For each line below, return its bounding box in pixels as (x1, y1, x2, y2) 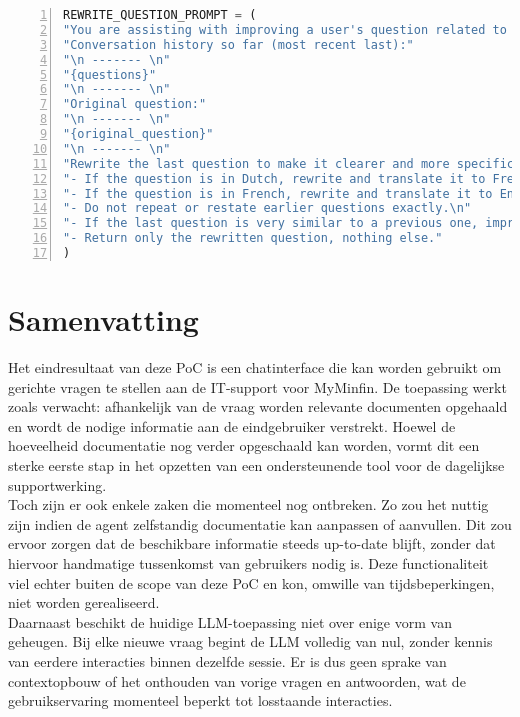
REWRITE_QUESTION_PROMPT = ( (63, 8, 257, 22)
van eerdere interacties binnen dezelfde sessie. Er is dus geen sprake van (8, 650, 447, 671)
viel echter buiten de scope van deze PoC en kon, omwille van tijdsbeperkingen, (8, 572, 495, 593)
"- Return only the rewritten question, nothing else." (63, 231, 443, 246)
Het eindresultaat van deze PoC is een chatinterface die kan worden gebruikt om (8, 357, 502, 377)
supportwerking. (8, 474, 107, 495)
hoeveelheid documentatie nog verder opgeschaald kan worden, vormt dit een (8, 435, 480, 456)
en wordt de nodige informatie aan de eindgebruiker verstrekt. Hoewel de (8, 415, 456, 436)
